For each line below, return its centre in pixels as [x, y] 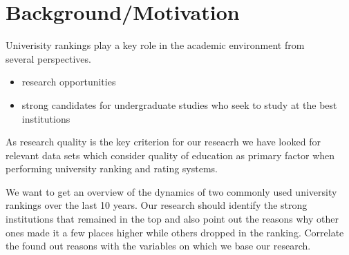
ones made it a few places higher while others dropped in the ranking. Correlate [175, 232]
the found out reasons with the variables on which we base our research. [158, 246]
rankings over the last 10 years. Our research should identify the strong [157, 205]
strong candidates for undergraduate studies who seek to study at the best [179, 104]
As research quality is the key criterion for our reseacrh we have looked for [163, 142]
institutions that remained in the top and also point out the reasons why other [172, 219]
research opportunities [69, 82]
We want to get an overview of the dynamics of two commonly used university [171, 191]
